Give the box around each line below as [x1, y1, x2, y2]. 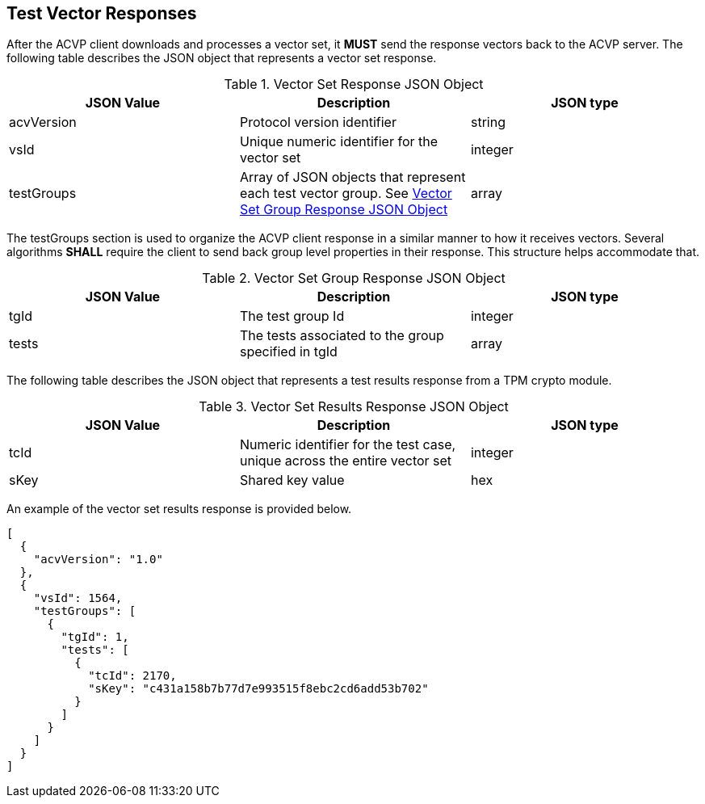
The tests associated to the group [239, 327, 444, 344]
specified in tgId [239, 343, 338, 360]
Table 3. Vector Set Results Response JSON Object [199, 398, 509, 415]
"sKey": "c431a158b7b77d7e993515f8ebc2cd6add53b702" [88, 682, 429, 696]
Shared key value [239, 472, 345, 489]
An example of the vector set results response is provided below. [6, 502, 352, 516]
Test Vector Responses [6, 3, 197, 23]
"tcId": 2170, [88, 669, 177, 683]
